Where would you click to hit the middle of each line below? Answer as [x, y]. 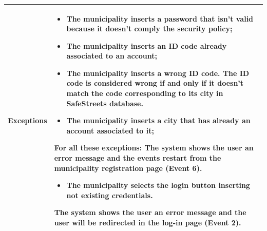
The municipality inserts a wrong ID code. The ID [158, 73]
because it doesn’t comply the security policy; [149, 28]
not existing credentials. [110, 195]
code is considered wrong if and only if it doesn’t [155, 83]
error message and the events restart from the [138, 158]
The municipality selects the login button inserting [158, 185]
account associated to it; [110, 130]
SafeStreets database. [105, 103]
